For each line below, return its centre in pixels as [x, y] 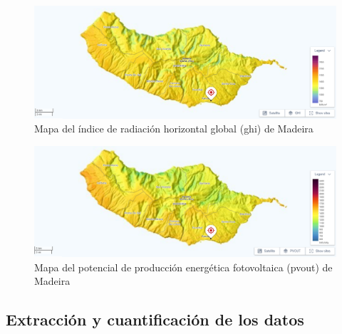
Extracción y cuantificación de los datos [155, 319]
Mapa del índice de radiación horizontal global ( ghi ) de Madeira [174, 129]
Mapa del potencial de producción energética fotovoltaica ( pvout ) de [183, 267]
